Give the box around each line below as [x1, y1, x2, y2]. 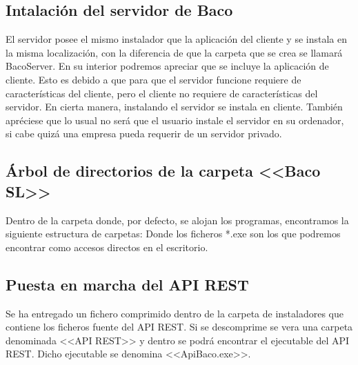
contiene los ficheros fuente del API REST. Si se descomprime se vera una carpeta [6, 319, 353, 334]
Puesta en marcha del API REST [6, 273, 249, 295]
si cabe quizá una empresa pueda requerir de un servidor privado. [6, 126, 282, 141]
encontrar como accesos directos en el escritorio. [6, 239, 208, 254]
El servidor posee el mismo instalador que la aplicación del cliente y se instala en [6, 32, 348, 46]
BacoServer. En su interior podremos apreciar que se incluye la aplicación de [6, 59, 329, 73]
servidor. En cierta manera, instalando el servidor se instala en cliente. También [6, 99, 343, 114]
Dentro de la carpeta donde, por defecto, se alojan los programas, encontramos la [6, 213, 349, 227]
